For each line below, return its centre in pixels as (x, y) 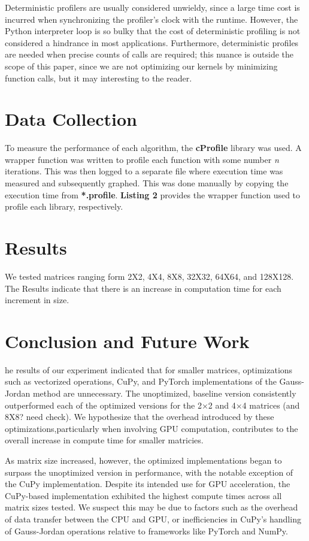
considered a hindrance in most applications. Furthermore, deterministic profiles (152, 42)
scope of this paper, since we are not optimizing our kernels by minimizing (141, 66)
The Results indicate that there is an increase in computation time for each (143, 288)
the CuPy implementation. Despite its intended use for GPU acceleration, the (148, 484)
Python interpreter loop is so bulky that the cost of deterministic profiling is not (153, 31)
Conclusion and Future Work (127, 341)
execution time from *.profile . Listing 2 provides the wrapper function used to (153, 194)
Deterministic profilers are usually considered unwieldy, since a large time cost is (152, 7)
